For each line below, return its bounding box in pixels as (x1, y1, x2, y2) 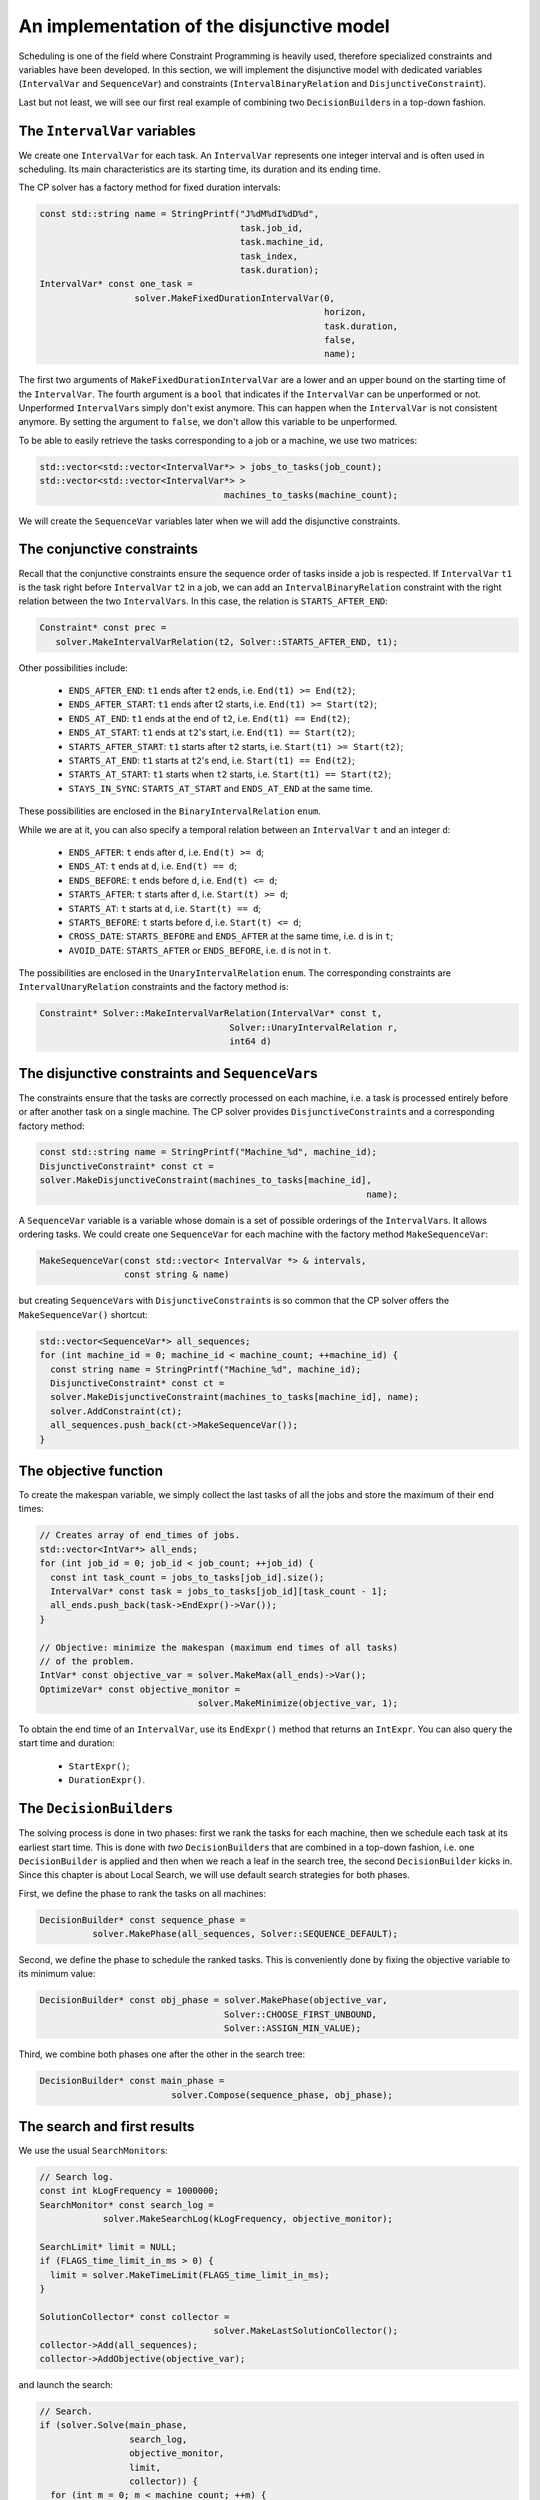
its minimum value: (18, 1968, 96, 1980)
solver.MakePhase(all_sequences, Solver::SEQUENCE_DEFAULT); (91, 1928, 399, 1940)
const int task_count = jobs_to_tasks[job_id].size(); (50, 1571, 325, 1583)
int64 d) (229, 1036, 272, 1047)
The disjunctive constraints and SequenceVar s (18, 1065, 319, 1082)
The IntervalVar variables (18, 122, 196, 139)
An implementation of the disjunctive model (18, 15, 390, 37)
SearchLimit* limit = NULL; (39, 2241, 177, 2252)
